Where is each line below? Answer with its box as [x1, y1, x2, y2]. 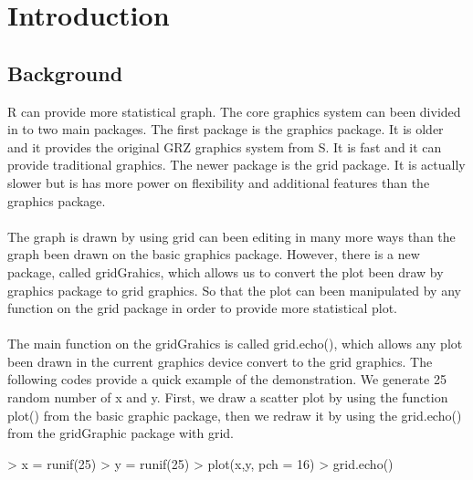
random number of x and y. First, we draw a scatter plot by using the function [7, 388, 448, 407]
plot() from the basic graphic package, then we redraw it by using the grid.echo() [7, 405, 462, 424]
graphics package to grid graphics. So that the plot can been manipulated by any [7, 280, 461, 299]
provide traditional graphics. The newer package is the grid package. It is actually [7, 155, 466, 174]
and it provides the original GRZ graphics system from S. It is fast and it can [7, 137, 442, 156]
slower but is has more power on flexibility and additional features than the [7, 172, 430, 192]
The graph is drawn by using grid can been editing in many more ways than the [7, 226, 456, 245]
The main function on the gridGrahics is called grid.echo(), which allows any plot [7, 334, 463, 353]
